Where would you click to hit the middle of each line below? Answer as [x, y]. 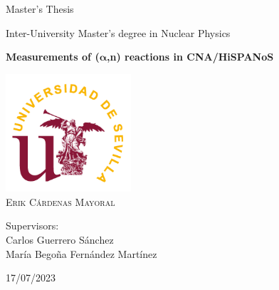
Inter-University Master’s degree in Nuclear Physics [118, 32]
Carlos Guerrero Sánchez [60, 239]
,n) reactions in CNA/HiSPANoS [190, 57]
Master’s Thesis [40, 9]
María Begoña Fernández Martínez [81, 253]
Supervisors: [32, 226]
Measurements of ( [53, 57]
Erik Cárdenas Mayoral [60, 201]
